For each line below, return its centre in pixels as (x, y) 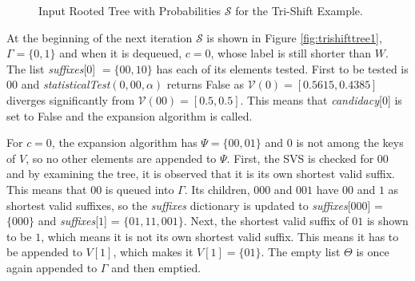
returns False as (206, 84)
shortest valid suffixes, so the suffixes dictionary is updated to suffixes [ (179, 205)
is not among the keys (350, 142)
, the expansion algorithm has (124, 142)
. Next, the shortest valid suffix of (266, 221)
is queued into (140, 189)
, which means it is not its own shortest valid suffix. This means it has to (220, 236)
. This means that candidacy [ (311, 99)
